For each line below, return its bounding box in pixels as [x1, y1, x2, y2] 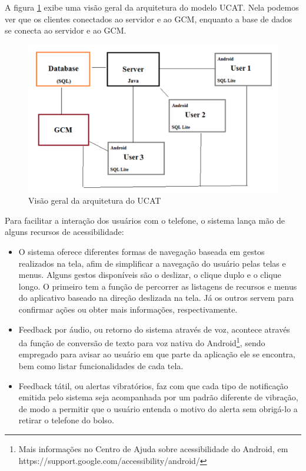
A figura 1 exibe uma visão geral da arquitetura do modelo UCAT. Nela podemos [5, 1, 299, 13]
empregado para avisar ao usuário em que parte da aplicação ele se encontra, [18, 348, 295, 360]
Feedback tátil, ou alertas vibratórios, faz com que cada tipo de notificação [18, 379, 288, 392]
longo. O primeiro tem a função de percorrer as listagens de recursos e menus [18, 280, 297, 292]
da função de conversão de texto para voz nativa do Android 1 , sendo [18, 335, 265, 349]
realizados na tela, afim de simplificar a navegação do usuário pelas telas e [18, 257, 286, 269]
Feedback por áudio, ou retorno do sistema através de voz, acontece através [18, 323, 290, 335]
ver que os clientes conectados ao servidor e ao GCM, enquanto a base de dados [5, 12, 292, 25]
